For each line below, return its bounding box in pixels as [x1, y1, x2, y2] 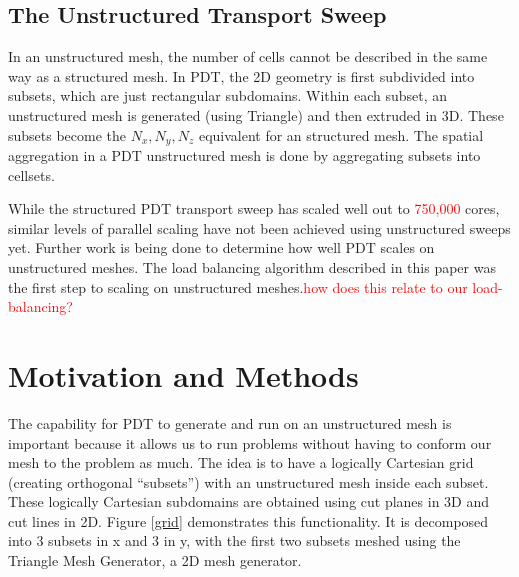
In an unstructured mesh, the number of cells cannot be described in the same [8, 46, 488, 67]
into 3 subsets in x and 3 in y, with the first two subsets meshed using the [8, 530, 461, 551]
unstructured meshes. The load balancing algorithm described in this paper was [8, 257, 496, 277]
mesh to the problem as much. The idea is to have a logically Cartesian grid [8, 452, 474, 473]
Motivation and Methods [8, 354, 359, 395]
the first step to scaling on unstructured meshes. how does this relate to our [8, 276, 468, 297]
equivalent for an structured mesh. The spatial [198, 124, 484, 145]
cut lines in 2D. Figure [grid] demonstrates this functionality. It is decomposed [8, 510, 489, 531]
